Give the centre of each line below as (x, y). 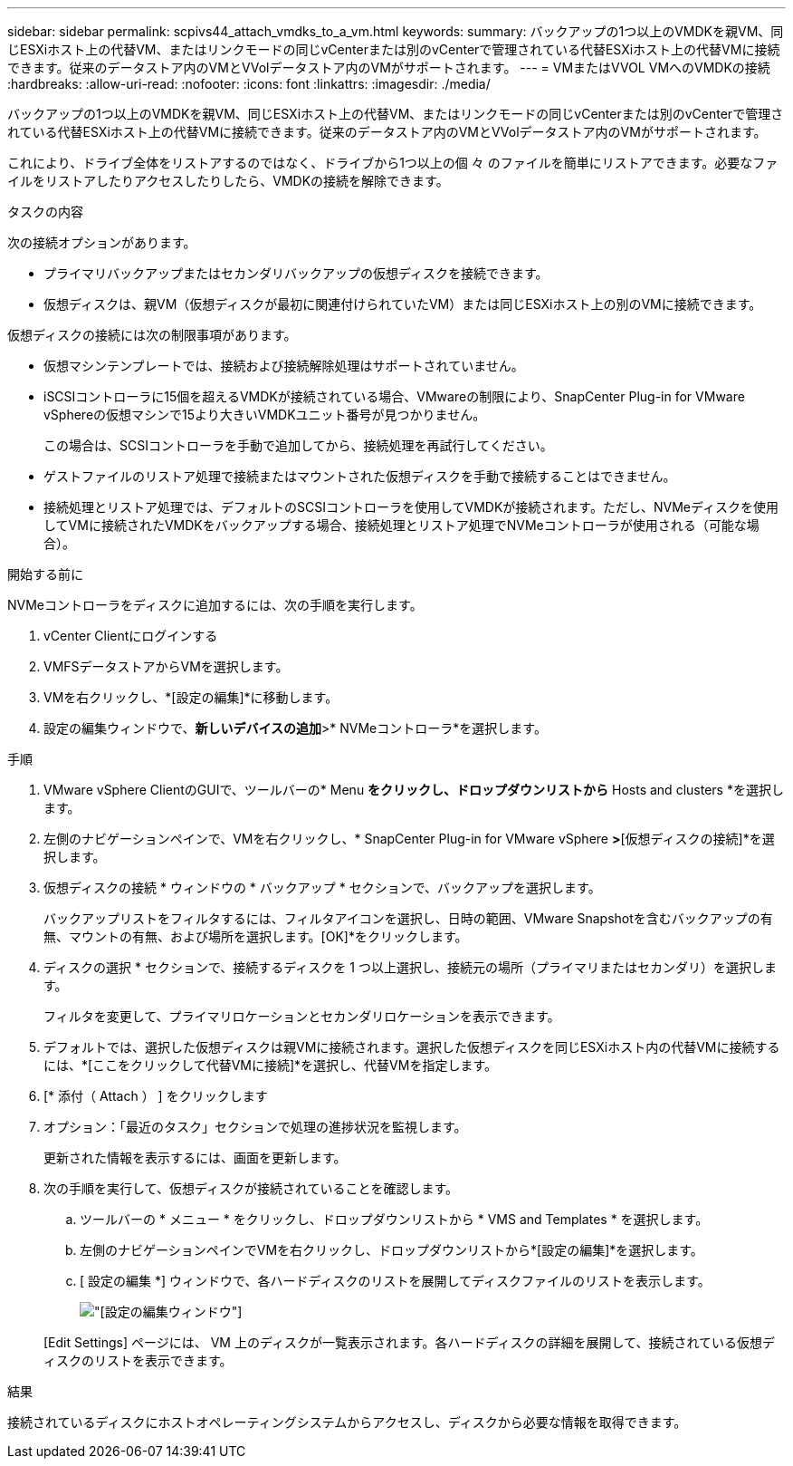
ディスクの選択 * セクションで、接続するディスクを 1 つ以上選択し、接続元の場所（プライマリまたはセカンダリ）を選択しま (410, 967)
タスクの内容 (45, 212)
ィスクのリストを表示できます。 (138, 1360)
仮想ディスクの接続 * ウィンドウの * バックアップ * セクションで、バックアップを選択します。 (322, 887)
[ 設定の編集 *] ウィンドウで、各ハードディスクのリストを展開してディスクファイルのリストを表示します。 (395, 1281)
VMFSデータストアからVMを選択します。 (166, 666)
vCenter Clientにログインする (131, 636)
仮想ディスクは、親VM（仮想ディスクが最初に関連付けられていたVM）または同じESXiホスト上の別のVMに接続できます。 (403, 304)
